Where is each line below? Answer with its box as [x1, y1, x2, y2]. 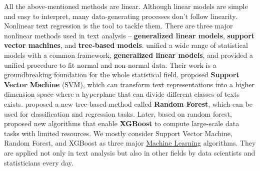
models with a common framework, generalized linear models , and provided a [4, 49, 253, 60]
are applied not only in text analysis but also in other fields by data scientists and [4, 147, 255, 158]
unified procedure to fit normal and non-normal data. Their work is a [4, 59, 216, 70]
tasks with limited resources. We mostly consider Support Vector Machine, [4, 128, 232, 138]
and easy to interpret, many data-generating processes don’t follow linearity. [4, 10, 237, 21]
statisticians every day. [4, 157, 73, 168]
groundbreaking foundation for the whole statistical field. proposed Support [4, 69, 239, 80]
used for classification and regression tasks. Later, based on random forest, [4, 108, 232, 119]
